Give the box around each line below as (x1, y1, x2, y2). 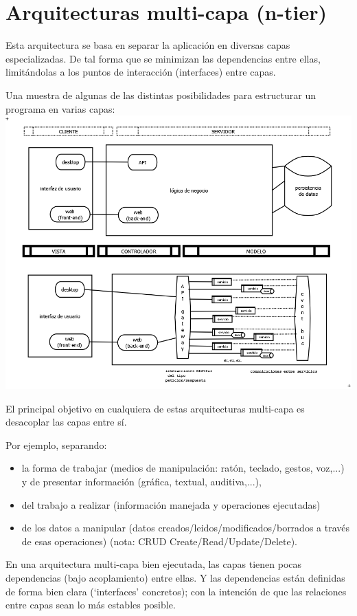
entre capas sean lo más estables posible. (5, 597, 176, 612)
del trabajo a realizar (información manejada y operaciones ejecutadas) (21, 497, 321, 511)
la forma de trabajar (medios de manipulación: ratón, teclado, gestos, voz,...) (21, 461, 345, 475)
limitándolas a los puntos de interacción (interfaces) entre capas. (5, 65, 276, 79)
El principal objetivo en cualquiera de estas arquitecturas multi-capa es (5, 401, 305, 415)
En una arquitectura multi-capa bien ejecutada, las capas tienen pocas (5, 557, 302, 571)
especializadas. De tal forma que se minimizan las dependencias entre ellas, (5, 51, 321, 65)
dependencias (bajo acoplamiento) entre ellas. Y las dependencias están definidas (5, 570, 345, 584)
